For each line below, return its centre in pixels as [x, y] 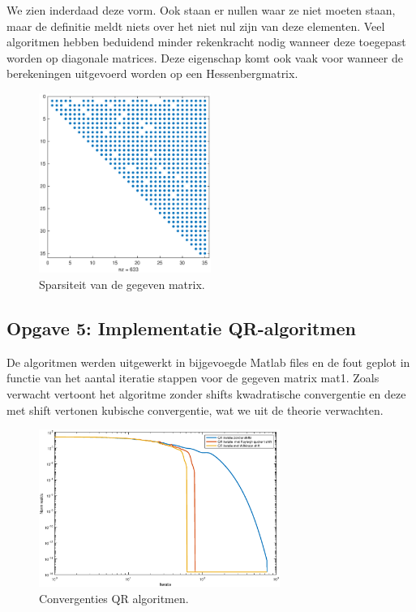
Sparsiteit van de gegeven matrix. [122, 284]
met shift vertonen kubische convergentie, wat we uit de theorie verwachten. [195, 409]
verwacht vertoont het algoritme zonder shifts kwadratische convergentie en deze [206, 394]
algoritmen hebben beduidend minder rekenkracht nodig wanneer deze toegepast [206, 42]
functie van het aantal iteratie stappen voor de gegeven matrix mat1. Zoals [193, 378]
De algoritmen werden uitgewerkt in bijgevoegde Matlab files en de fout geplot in [208, 362]
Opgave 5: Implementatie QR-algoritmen [181, 328]
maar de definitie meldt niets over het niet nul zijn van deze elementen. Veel [196, 26]
